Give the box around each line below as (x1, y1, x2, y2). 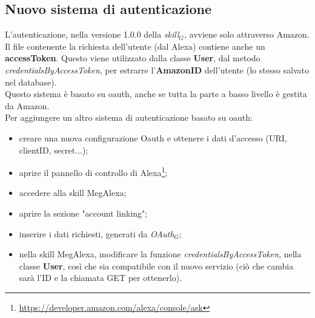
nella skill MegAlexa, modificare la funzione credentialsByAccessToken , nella (19, 248, 302, 260)
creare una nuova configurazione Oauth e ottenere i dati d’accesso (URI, (19, 131, 287, 144)
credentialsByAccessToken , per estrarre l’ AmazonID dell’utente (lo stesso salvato (5, 63, 310, 76)
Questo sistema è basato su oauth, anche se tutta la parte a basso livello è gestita (5, 87, 307, 100)
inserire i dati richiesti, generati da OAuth (19, 227, 174, 240)
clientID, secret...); (19, 143, 88, 156)
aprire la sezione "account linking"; (19, 206, 148, 219)
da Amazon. (5, 99, 50, 112)
